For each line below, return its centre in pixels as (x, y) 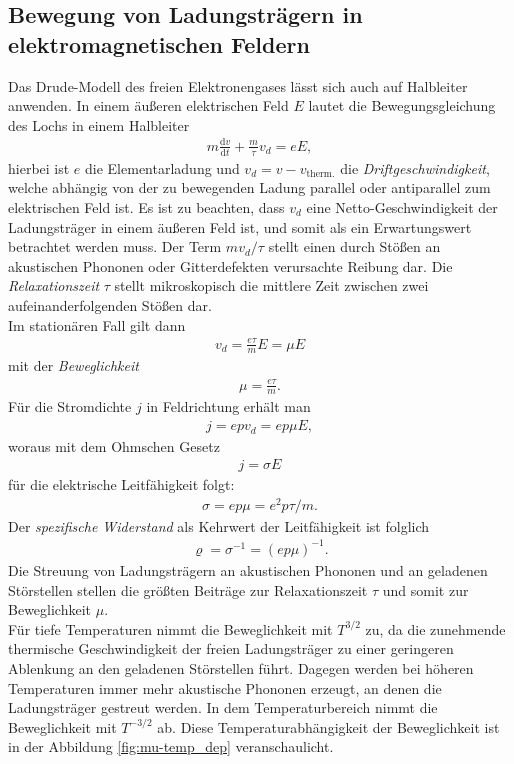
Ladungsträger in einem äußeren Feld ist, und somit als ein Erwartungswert (240, 226)
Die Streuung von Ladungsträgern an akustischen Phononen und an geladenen (248, 569)
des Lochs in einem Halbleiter (99, 124)
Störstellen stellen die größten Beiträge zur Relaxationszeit (188, 589)
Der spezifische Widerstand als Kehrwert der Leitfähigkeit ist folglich (219, 525)
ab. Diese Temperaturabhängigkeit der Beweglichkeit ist (328, 726)
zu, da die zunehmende (435, 628)
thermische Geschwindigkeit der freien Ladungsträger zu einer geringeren (231, 648)
